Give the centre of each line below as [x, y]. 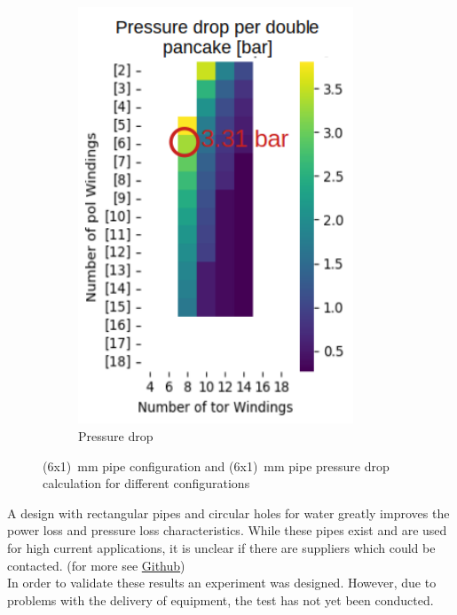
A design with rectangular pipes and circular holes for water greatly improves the [228, 512]
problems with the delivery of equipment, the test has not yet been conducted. [221, 599]
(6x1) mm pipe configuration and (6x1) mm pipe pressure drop [216, 465]
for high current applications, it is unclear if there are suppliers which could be [221, 548]
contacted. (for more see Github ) [96, 565]
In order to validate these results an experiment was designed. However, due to [222, 583]
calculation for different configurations [146, 483]
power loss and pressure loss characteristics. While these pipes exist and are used [227, 530]
